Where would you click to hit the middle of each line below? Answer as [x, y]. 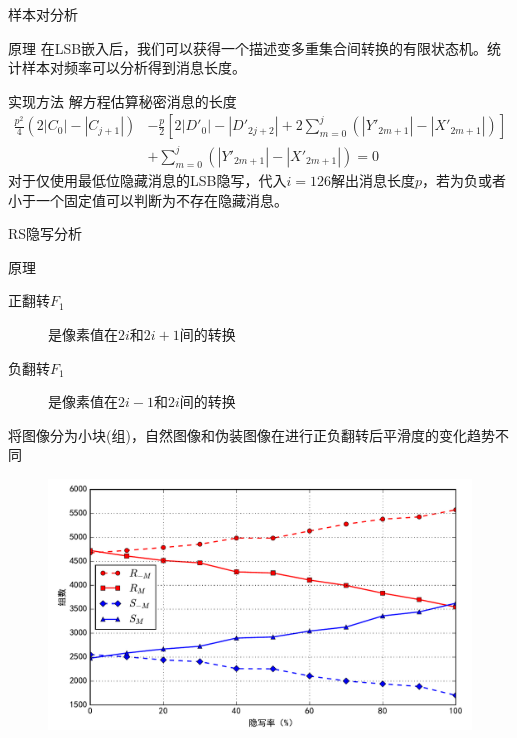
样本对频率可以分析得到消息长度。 [133, 67]
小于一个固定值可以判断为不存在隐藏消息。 [148, 199]
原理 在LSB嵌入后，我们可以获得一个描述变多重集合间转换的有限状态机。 [248, 47]
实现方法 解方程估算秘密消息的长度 [122, 100]
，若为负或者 [464, 179]
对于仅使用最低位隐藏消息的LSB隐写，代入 [147, 179]
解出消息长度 [372, 179]
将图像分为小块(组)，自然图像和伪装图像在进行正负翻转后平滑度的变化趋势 [251, 434]
